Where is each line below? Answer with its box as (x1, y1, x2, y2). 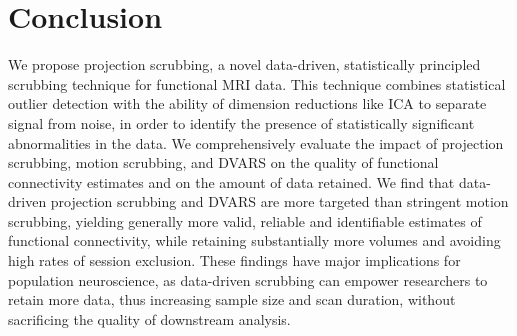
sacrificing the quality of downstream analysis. (8, 308, 291, 329)
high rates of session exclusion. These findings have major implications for (8, 250, 461, 271)
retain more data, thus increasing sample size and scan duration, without (8, 289, 456, 310)
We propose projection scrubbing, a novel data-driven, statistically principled (8, 54, 481, 75)
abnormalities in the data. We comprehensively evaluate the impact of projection (8, 132, 504, 153)
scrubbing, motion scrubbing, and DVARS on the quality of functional (8, 152, 439, 173)
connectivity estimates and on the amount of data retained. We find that (8, 171, 455, 192)
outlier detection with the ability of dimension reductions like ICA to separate (8, 93, 487, 114)
